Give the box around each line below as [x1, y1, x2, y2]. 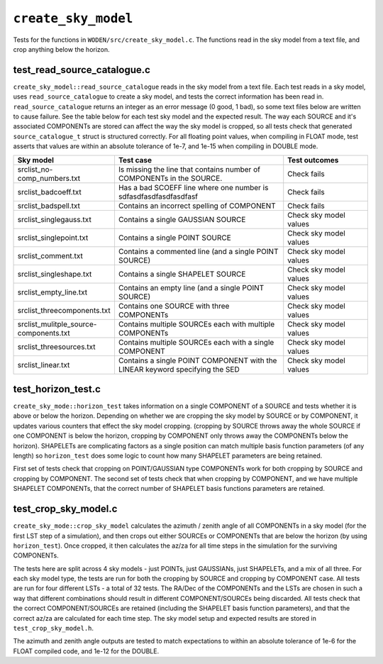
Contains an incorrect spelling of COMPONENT [118, 201, 276, 211]
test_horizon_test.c [13, 383, 101, 395]
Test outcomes [287, 155, 339, 165]
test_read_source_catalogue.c [13, 64, 150, 76]
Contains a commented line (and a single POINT [118, 246, 279, 256]
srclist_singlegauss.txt [17, 214, 91, 224]
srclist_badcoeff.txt [17, 187, 82, 197]
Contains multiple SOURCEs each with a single [118, 337, 274, 347]
